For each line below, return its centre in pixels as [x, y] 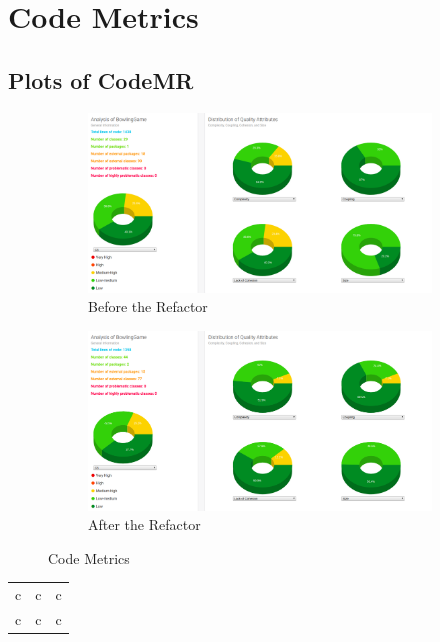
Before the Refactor [148, 306]
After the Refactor [144, 524]
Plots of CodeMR [101, 79]
